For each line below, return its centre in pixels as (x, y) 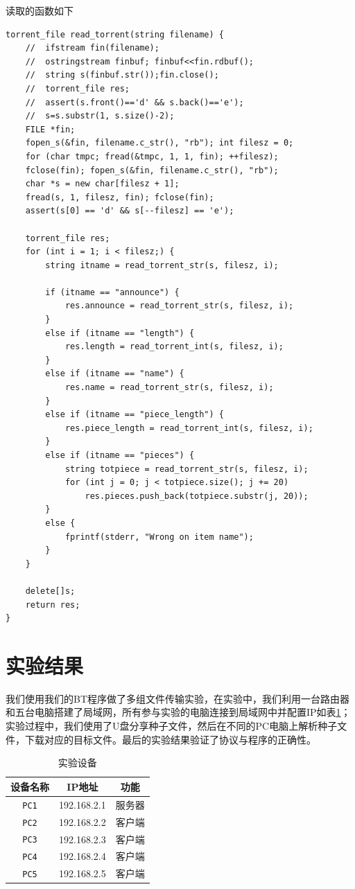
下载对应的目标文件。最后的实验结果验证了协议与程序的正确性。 (170, 739)
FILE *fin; (50, 129)
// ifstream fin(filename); (92, 48)
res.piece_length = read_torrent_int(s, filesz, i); (189, 428)
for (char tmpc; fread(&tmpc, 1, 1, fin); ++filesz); (152, 156)
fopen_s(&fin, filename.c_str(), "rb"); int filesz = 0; (159, 143)
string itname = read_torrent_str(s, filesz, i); (162, 265)
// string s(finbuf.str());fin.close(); (122, 75)
